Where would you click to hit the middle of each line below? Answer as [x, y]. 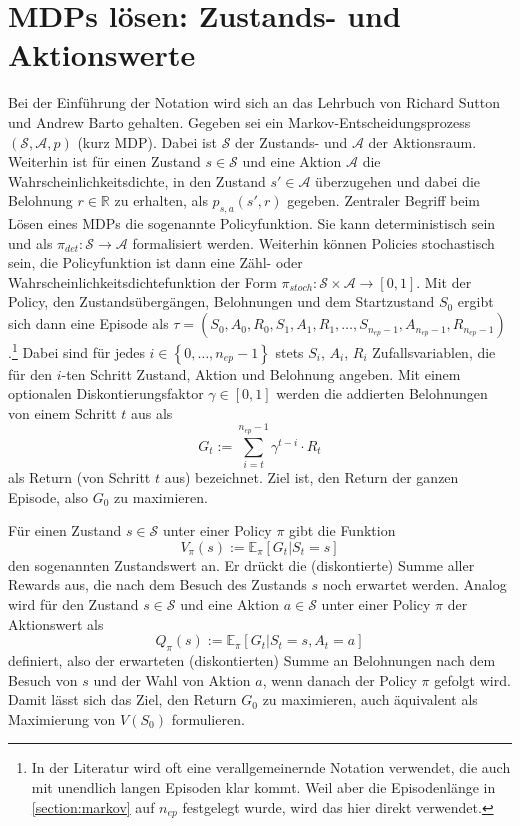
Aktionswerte [102, 54]
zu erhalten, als [161, 200]
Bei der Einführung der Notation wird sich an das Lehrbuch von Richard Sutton [254, 102]
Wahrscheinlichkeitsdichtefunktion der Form [142, 281]
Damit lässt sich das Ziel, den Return [122, 699]
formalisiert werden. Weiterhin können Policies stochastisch [313, 242]
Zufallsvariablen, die [434, 351]
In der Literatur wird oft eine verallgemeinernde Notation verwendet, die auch [271, 767]
